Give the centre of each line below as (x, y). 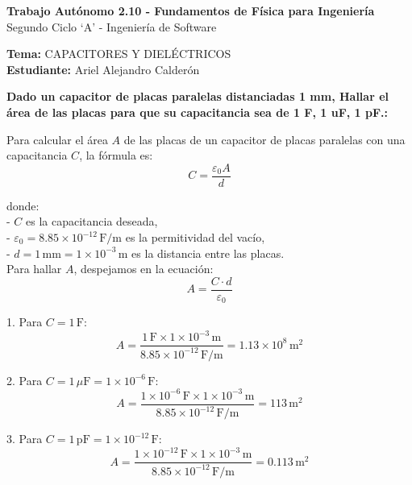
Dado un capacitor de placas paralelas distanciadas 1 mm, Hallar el (198, 96)
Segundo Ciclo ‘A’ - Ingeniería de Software (112, 26)
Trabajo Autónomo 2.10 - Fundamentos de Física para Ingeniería (191, 10)
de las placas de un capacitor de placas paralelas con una (264, 139)
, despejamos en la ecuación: (144, 269)
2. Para (25, 380)
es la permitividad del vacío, (195, 237)
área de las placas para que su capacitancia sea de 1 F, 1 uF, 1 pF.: (198, 112)
